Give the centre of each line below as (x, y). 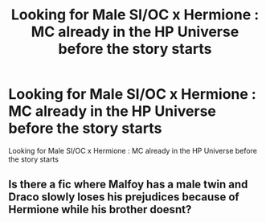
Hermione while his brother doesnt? (100, 210)
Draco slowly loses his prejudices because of (124, 197)
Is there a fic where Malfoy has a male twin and (128, 185)
